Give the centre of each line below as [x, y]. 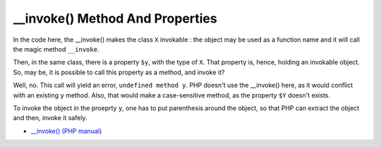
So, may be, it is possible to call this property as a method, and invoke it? [119, 72]
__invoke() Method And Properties [115, 18]
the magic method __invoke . [56, 49]
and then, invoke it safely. [50, 118]
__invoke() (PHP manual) [66, 131]
